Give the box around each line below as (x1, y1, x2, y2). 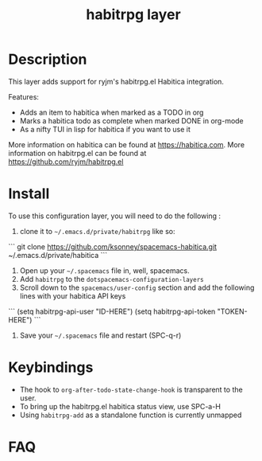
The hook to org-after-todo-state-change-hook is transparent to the (19, 385, 244, 394)
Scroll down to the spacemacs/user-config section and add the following (19, 283, 255, 292)
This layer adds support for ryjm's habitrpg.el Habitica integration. (8, 76, 225, 86)
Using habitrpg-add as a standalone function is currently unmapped (19, 410, 242, 420)
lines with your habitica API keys (19, 291, 126, 300)
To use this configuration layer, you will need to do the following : (8, 211, 221, 221)
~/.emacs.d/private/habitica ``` (8, 250, 108, 260)
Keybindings (8, 358, 94, 377)
